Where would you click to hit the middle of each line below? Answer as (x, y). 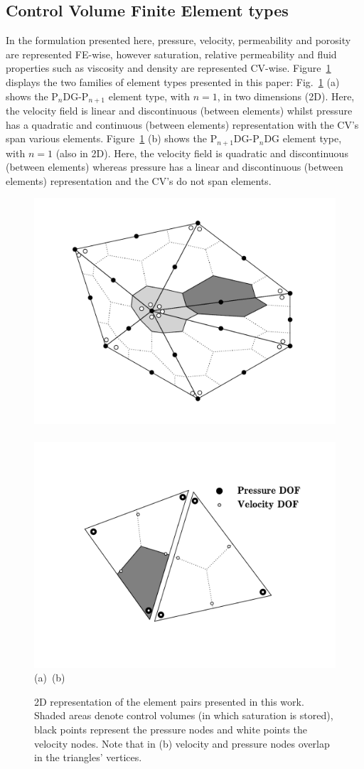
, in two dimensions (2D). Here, (286, 96)
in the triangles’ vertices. (88, 757)
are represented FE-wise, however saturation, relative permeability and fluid (171, 54)
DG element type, (303, 138)
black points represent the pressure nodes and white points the (171, 730)
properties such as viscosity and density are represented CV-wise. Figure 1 (168, 68)
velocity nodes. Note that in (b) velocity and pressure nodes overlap (182, 743)
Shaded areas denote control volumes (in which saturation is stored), (184, 715)
